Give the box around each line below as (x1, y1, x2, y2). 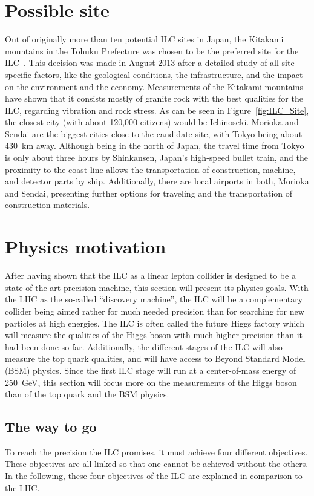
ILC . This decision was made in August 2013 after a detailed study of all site (5, 56, 295, 69)
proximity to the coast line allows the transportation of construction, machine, (5, 163, 296, 175)
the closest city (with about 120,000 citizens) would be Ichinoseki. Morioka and (5, 116, 299, 128)
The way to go (5, 417, 97, 436)
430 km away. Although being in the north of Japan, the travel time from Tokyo (5, 139, 304, 152)
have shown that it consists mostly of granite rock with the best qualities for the (5, 92, 303, 105)
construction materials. (5, 198, 90, 211)
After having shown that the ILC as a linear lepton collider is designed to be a (5, 269, 296, 282)
